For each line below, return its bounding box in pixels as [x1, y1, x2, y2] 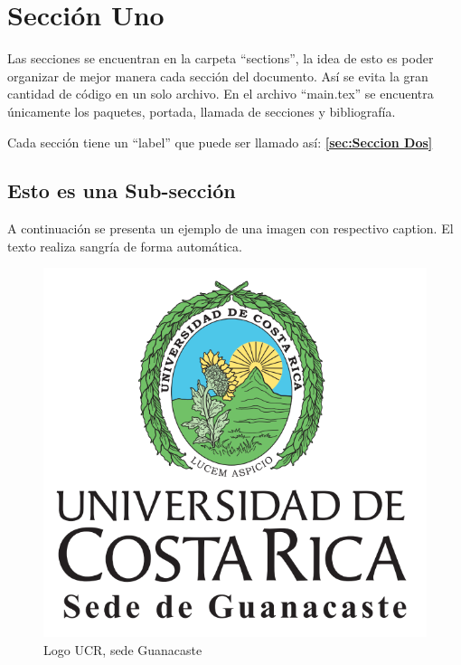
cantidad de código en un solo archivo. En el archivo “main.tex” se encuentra [7, 84, 434, 103]
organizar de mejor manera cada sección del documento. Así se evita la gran [7, 66, 428, 85]
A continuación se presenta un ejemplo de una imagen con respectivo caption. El [7, 219, 454, 238]
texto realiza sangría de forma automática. [7, 236, 242, 255]
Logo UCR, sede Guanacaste [43, 640, 202, 659]
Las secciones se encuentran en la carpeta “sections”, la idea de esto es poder [7, 49, 434, 68]
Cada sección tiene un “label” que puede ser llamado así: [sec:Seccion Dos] [7, 132, 433, 151]
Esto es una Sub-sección [7, 176, 236, 204]
